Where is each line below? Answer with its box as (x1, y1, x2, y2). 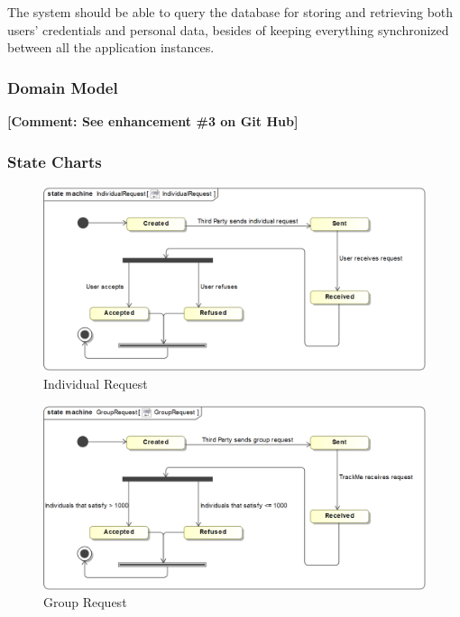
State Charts (7, 150, 102, 172)
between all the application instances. (7, 38, 215, 57)
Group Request (43, 593, 127, 612)
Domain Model (7, 76, 118, 98)
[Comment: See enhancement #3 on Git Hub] (7, 112, 299, 130)
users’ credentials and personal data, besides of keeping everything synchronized (7, 20, 449, 39)
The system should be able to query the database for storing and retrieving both (7, 3, 454, 21)
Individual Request (43, 373, 148, 392)
